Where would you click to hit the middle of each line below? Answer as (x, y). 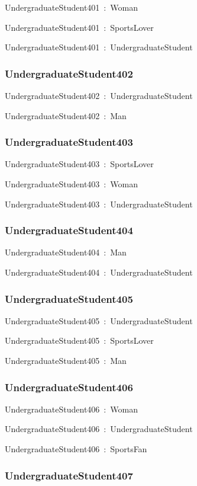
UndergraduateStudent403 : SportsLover (79, 164)
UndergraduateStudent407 (69, 475)
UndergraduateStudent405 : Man (66, 360)
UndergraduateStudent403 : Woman (71, 184)
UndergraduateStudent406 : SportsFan (76, 449)
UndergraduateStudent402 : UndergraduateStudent (99, 95)
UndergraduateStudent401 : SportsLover (79, 27)
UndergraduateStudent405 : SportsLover (79, 340)
